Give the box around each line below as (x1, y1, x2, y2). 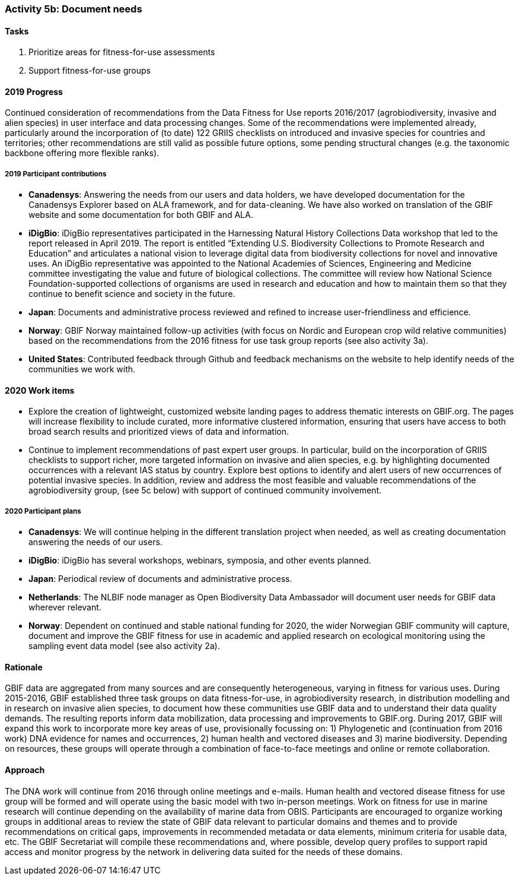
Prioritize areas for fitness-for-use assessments (28, 47, 215, 58)
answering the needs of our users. (28, 537, 163, 547)
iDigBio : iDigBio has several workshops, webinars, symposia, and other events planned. (28, 555, 371, 566)
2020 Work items (5, 385, 75, 395)
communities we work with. (28, 364, 136, 375)
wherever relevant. (28, 602, 101, 613)
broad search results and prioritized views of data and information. (28, 426, 289, 437)
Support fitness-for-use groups (28, 65, 151, 76)
